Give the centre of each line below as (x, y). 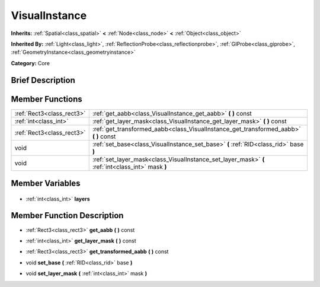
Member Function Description (67, 216)
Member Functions (47, 99)
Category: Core (31, 63)
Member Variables (46, 184)
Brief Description (43, 80)
